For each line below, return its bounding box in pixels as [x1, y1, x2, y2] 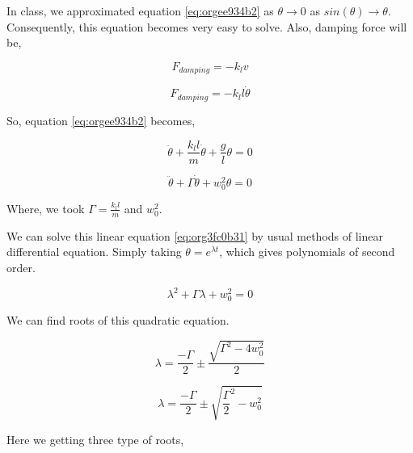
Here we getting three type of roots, [6, 430, 184, 447]
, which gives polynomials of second [219, 243, 395, 260]
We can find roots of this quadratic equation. [6, 312, 230, 329]
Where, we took [6, 199, 85, 216]
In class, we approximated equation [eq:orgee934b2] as [6, 2, 274, 19]
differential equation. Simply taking [6, 243, 182, 260]
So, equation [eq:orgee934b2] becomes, [6, 111, 196, 128]
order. [6, 258, 36, 275]
